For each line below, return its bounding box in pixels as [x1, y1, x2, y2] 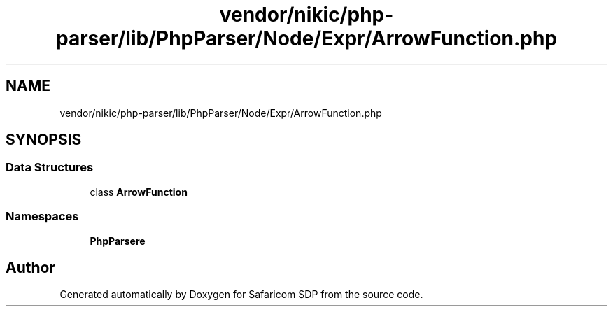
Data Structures [6, 160, 94, 175]
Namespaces [6, 209, 79, 224]
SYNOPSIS [6, 131, 82, 149]
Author [6, 258, 55, 276]
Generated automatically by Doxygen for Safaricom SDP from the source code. [59, 288, 423, 301]
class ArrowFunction [90, 185, 188, 198]
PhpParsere [90, 234, 146, 247]
